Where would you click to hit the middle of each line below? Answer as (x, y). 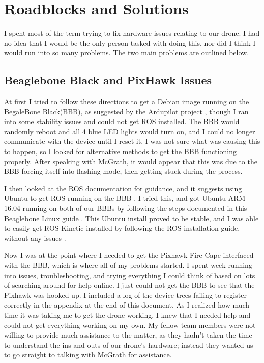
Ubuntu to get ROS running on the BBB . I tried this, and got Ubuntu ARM (125, 198)
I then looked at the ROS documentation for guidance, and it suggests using (123, 188)
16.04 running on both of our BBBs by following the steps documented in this (126, 208)
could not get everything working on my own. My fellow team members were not (130, 325)
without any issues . (35, 238)
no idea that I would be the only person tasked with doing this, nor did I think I (130, 42)
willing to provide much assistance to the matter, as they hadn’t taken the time (128, 335)
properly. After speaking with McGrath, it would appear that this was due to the (131, 161)
